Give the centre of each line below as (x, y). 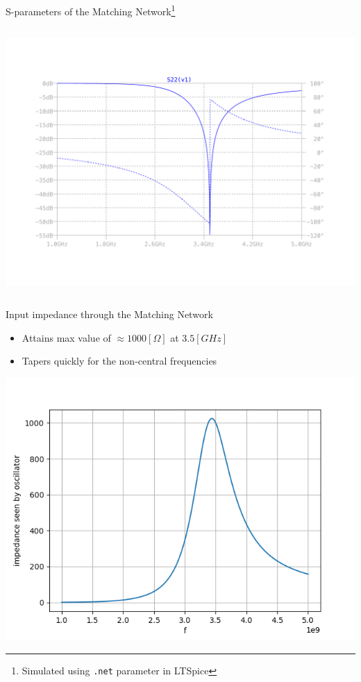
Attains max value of (66, 337)
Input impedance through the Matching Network (109, 314)
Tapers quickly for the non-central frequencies (119, 361)
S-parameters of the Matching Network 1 (91, 10)
